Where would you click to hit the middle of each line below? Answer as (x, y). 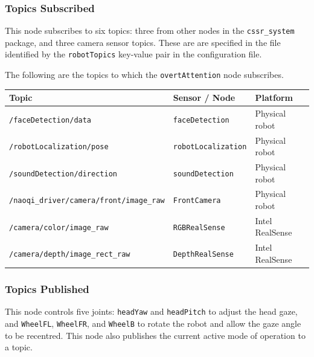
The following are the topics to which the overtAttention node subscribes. (144, 75)
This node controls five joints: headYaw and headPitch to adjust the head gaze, (151, 311)
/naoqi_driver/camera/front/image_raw (87, 201)
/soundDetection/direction (63, 174)
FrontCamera (197, 201)
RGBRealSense (199, 227)
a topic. (19, 347)
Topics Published (47, 288)
